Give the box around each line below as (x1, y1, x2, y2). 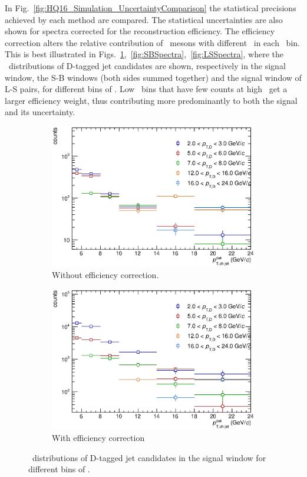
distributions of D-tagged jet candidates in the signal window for (32, 451, 266, 463)
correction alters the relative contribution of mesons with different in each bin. (5, 36, 300, 48)
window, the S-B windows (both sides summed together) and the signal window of (5, 71, 302, 83)
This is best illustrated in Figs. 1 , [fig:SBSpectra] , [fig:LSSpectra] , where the (5, 48, 283, 60)
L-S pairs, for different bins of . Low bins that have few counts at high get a (5, 83, 288, 95)
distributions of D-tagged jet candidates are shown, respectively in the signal (8, 59, 286, 71)
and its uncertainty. (5, 106, 75, 118)
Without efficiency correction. (52, 269, 159, 281)
